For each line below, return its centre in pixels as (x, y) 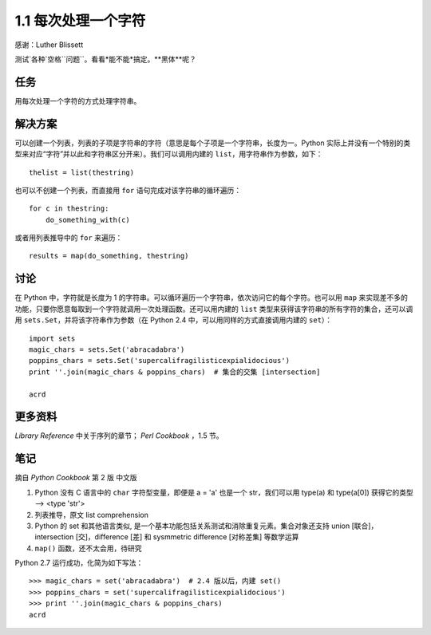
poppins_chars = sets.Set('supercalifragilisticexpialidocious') (160, 361)
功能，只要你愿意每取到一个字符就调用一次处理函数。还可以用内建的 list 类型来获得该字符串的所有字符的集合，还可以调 (214, 309)
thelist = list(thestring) (82, 172)
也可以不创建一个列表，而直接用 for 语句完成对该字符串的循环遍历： (128, 190)
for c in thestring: (69, 209)
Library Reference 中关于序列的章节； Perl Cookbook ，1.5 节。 (119, 436)
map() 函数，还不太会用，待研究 (89, 548)
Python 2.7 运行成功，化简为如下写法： (79, 563)
